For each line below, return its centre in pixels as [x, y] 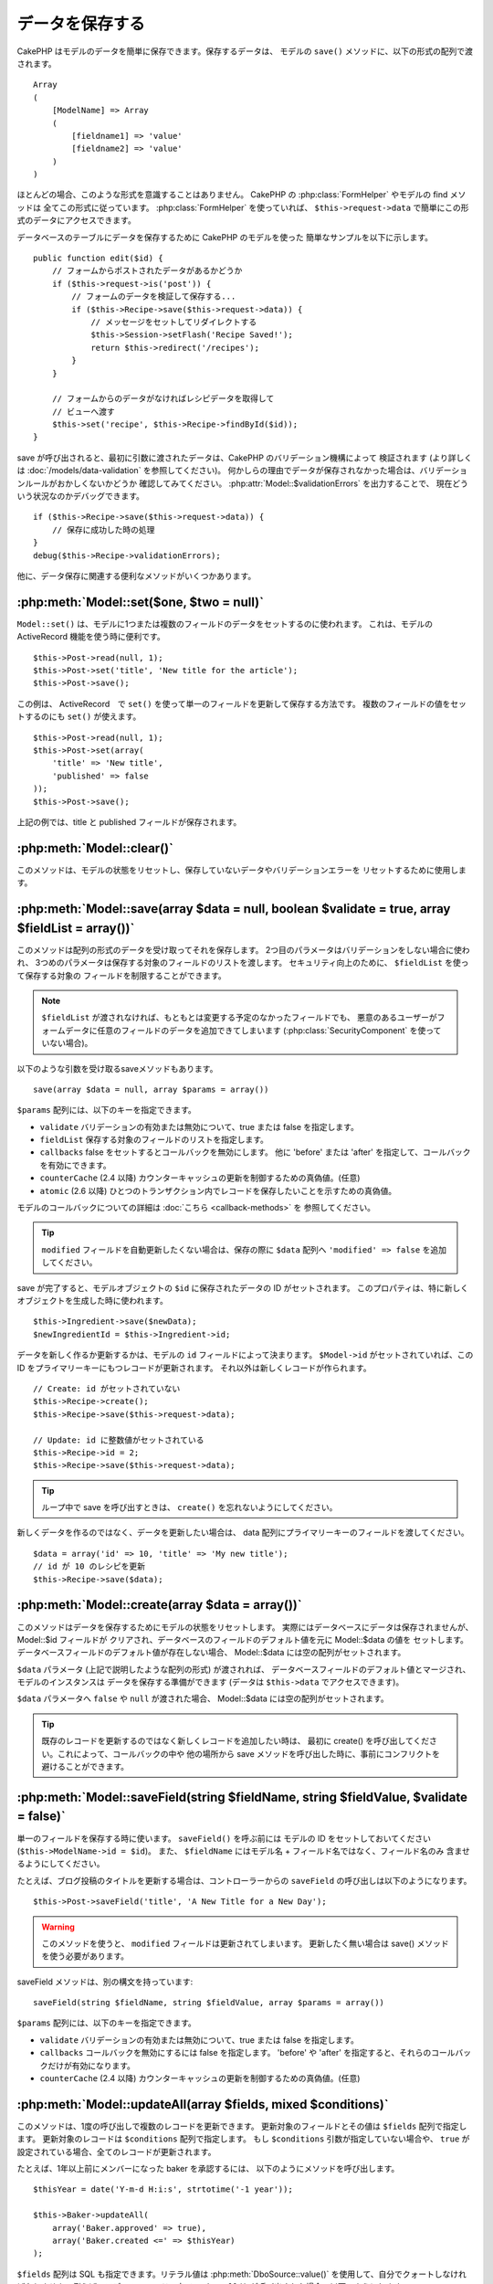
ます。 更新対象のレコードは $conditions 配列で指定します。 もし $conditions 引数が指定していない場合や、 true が [243, 2139]
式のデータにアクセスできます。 [76, 220]
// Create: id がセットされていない [107, 1388]
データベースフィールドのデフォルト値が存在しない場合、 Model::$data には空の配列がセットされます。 [211, 1653]
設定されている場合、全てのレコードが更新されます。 [116, 2152]
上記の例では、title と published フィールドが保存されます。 [129, 821]
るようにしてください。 [61, 1864]
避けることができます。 [85, 1767]
